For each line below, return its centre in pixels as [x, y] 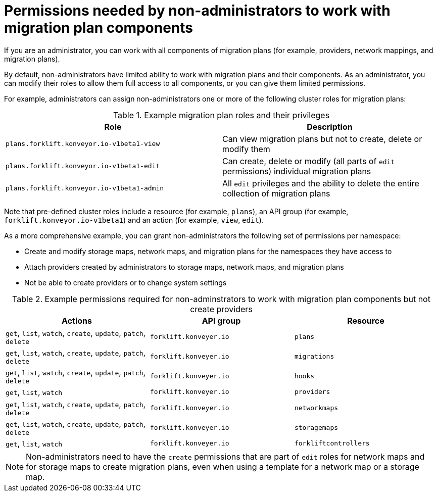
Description [330, 127]
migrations [314, 356]
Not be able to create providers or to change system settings [126, 282]
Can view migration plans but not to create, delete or [322, 139]
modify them [246, 149]
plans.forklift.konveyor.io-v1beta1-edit [83, 166]
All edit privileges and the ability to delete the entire [321, 183]
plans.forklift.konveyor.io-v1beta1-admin [85, 188]
